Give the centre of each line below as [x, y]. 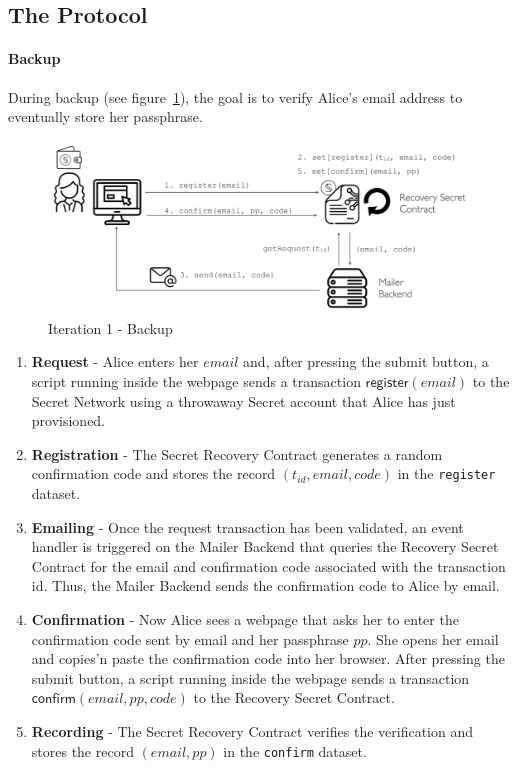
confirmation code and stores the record [153, 473]
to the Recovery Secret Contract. [294, 697]
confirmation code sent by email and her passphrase [190, 638]
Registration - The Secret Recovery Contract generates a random [237, 453]
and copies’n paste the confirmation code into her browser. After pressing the [268, 658]
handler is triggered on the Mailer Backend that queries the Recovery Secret [265, 546]
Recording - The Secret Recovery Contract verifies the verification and [252, 731]
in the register [446, 473]
